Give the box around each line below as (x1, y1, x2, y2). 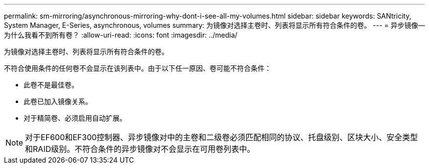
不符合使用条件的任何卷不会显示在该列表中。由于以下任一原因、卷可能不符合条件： (4, 64, 271, 72)
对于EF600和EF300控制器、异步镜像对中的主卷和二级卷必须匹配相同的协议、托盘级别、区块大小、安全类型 (25, 132, 418, 142)
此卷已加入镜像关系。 (24, 97, 92, 105)
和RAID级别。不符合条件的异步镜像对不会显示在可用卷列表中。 (25, 144, 255, 154)
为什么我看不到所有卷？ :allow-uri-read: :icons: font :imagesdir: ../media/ (4, 31, 238, 39)
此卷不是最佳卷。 (24, 81, 78, 89)
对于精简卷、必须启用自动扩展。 (24, 114, 126, 122)
